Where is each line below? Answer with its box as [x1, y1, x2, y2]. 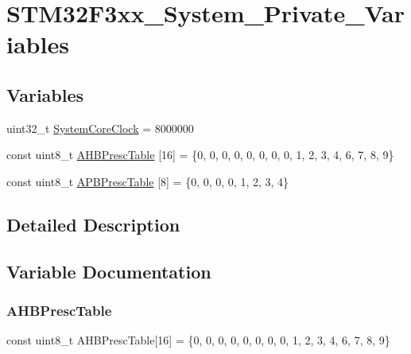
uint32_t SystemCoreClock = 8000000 [6, 119, 194, 136]
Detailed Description [6, 212, 180, 236]
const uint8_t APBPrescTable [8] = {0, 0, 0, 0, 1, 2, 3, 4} [6, 173, 289, 189]
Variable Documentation [6, 259, 211, 283]
